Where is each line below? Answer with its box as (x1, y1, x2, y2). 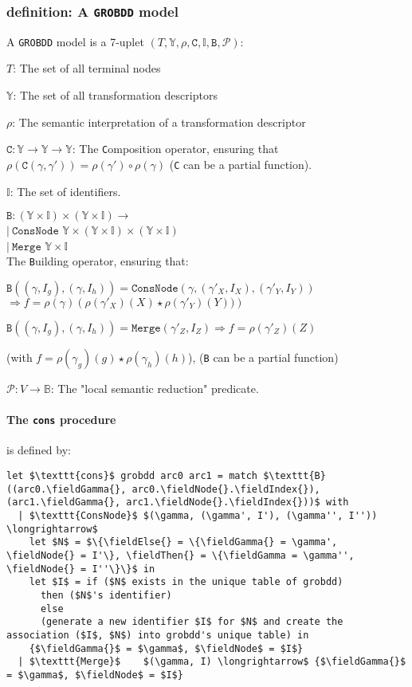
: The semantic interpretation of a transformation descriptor (12, 113, 306, 130)
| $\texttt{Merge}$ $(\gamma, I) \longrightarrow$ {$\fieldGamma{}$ (18, 656, 406, 668)
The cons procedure (6, 411, 116, 428)
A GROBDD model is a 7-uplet (6, 33, 144, 49)
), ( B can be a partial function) (188, 348, 339, 365)
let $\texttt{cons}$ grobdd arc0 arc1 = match (6, 470, 257, 482)
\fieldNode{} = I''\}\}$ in (6, 563, 155, 575)
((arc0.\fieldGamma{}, (6, 483, 127, 495)
